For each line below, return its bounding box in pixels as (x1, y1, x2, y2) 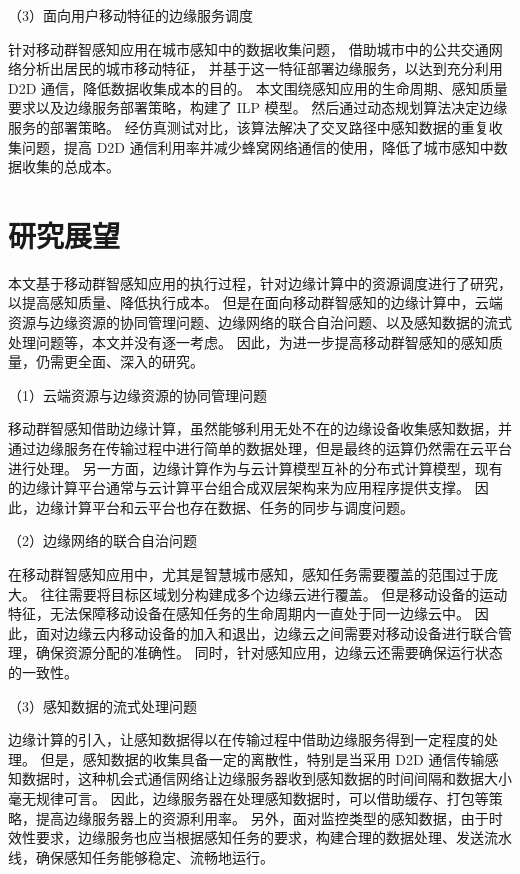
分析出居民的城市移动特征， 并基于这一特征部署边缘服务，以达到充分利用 (21, 58, 503, 79)
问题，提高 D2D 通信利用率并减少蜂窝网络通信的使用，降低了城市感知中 (21, 136, 494, 157)
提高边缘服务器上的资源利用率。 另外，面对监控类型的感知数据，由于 (35, 807, 489, 828)
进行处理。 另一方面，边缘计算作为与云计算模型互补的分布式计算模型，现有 (8, 457, 503, 478)
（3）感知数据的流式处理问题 (8, 695, 197, 716)
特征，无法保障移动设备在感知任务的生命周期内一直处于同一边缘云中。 (8, 603, 470, 624)
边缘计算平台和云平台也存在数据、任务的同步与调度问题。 (35, 496, 414, 517)
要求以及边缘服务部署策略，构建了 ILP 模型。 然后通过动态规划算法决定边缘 (8, 97, 508, 118)
